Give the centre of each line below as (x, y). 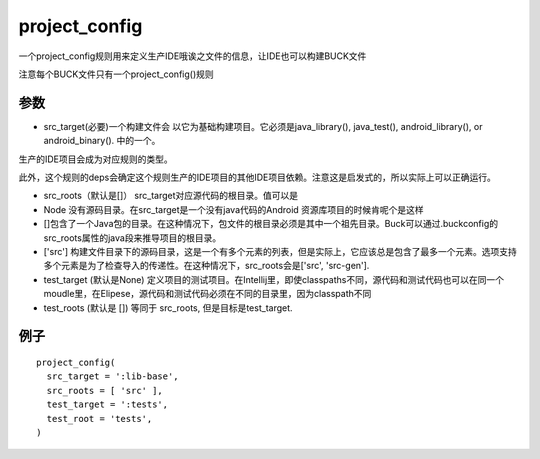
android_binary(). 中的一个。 (102, 141)
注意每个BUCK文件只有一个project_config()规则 (116, 74)
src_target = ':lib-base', (112, 376)
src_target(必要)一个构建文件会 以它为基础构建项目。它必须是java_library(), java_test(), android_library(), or (263, 126)
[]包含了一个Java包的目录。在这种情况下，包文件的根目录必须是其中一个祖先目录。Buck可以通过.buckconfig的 (271, 224)
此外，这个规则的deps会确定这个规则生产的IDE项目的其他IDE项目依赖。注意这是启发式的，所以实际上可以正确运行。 (257, 177)
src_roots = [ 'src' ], (105, 390)
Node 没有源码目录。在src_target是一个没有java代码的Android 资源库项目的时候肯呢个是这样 (233, 209)
